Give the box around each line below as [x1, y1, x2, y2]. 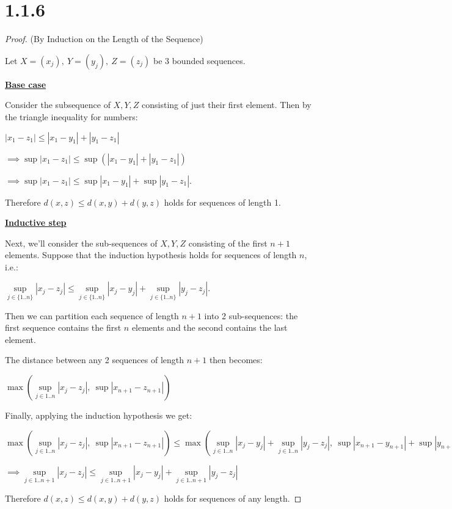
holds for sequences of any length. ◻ [164, 491, 302, 504]
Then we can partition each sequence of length [5, 309, 179, 322]
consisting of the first [188, 236, 268, 249]
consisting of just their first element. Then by [142, 98, 312, 111]
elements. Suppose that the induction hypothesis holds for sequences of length [5, 248, 297, 261]
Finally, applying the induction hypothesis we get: [5, 409, 192, 422]
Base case [5, 78, 46, 90]
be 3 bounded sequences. [153, 54, 246, 67]
